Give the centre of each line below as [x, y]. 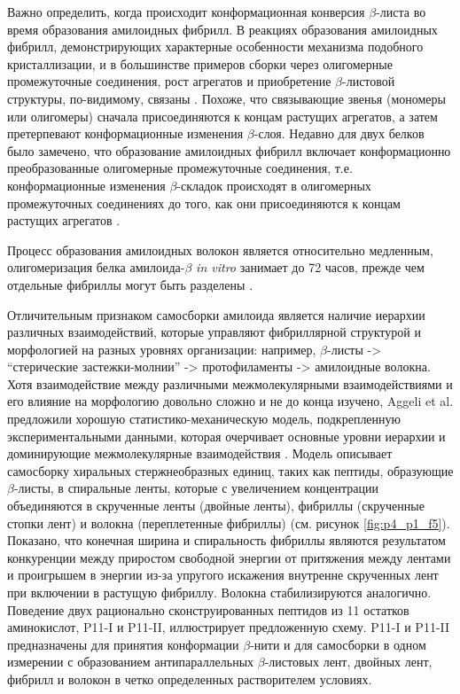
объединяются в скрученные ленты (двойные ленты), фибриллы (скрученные [216, 506]
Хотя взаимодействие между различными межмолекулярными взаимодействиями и [230, 383]
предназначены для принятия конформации [123, 644]
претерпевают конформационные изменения [125, 133]
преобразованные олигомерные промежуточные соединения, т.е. [180, 168]
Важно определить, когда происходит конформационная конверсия [186, 12]
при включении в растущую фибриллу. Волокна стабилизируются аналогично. [219, 592]
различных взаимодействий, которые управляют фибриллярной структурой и [214, 332]
